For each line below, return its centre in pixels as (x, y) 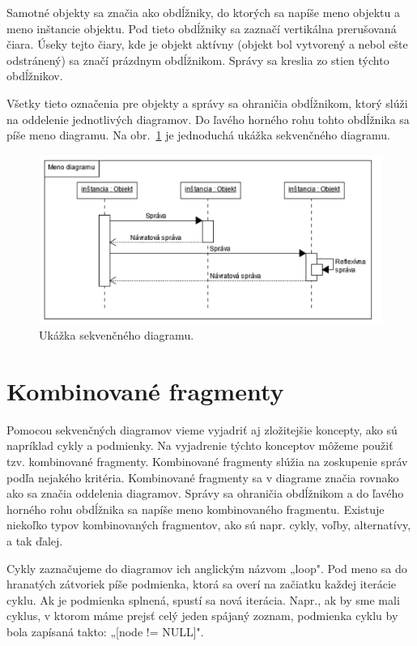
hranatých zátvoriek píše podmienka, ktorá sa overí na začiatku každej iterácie (202, 584)
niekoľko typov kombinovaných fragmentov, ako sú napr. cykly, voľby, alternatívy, (209, 525)
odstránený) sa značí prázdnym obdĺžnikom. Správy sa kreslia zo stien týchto (198, 60)
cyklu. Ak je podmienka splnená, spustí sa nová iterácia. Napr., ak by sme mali (203, 599)
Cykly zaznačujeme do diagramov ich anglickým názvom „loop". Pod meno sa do (207, 568)
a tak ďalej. (35, 540)
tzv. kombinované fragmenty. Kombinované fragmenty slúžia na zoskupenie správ (207, 462)
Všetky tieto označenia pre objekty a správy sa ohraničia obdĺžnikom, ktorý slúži (207, 103)
